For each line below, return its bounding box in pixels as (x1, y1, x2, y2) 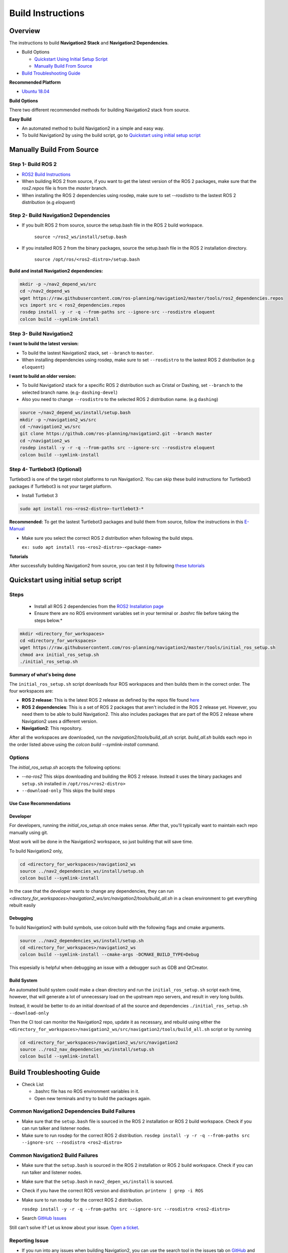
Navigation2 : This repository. (21, 725, 82, 731)
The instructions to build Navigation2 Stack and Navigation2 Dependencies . (9, 40, 169, 46)
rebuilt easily (9, 902, 36, 908)
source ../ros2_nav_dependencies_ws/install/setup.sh (19, 1047, 154, 1053)
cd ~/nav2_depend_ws (19, 288, 70, 294)
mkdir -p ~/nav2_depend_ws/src (19, 281, 97, 287)
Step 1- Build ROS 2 (9, 161, 57, 168)
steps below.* (34, 617, 62, 623)
